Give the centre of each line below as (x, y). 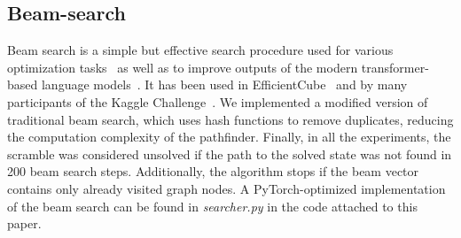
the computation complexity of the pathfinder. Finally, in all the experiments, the (229, 137)
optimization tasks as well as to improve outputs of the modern (183, 67)
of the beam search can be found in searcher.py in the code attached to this (212, 206)
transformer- (395, 67)
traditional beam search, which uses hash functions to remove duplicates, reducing (230, 119)
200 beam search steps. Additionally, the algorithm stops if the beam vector (213, 171)
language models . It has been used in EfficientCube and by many (224, 84)
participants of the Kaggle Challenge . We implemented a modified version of (218, 101)
